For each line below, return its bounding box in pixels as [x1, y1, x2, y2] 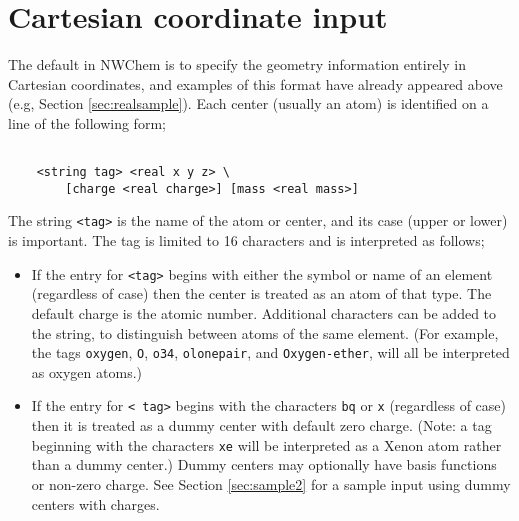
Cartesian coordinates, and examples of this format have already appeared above [8, 73, 503, 94]
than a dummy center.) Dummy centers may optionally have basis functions [31, 454, 497, 475]
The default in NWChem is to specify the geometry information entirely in [8, 54, 466, 75]
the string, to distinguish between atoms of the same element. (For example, [31, 322, 499, 343]
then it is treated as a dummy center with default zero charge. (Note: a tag [31, 415, 492, 436]
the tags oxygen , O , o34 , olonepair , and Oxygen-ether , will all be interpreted [31, 342, 510, 363]
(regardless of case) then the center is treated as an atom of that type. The [31, 283, 492, 304]
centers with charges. [31, 493, 160, 514]
